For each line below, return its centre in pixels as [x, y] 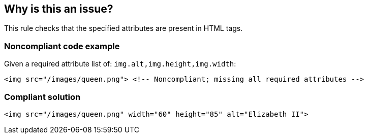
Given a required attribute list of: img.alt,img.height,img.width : [120, 64]
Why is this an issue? [59, 9]
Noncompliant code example [62, 46]
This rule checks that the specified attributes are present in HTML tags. [124, 28]
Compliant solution [42, 97]
